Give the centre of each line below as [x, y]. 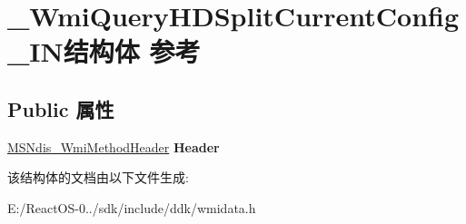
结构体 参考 [132, 51]
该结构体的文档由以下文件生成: [98, 177]
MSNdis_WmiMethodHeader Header [114, 146]
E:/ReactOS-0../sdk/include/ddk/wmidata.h [132, 207]
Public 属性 [61, 108]
